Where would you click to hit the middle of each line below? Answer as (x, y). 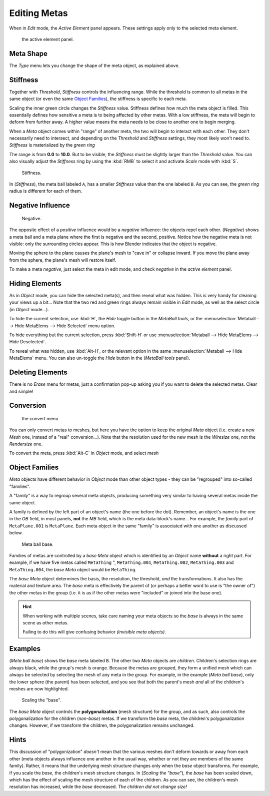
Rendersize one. (26, 444)
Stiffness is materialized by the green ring (52, 145)
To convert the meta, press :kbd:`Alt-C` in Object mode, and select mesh (84, 453)
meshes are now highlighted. (39, 688)
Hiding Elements (35, 283)
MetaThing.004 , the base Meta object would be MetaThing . (73, 569)
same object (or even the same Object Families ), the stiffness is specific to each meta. (98, 99)
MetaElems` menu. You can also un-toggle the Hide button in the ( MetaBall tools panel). (100, 358)
